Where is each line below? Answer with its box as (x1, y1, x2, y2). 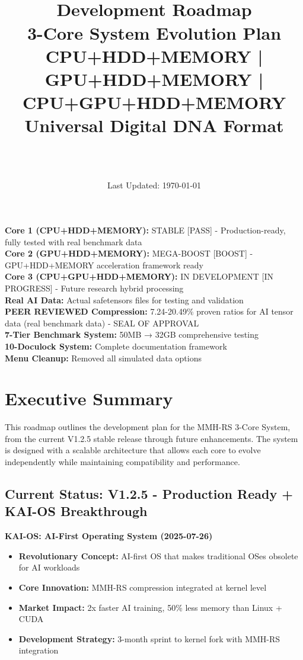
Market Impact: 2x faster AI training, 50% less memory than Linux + (18, 601, 282, 613)
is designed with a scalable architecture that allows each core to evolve (5, 444, 261, 456)
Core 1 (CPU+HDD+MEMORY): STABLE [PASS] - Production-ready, (5, 224, 286, 236)
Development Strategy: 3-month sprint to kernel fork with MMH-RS (18, 632, 280, 645)
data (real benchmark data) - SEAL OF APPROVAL (5, 316, 199, 329)
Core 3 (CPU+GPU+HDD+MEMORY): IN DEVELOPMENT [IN (5, 270, 273, 283)
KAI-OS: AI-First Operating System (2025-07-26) (5, 530, 213, 542)
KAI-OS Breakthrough (5, 502, 148, 520)
